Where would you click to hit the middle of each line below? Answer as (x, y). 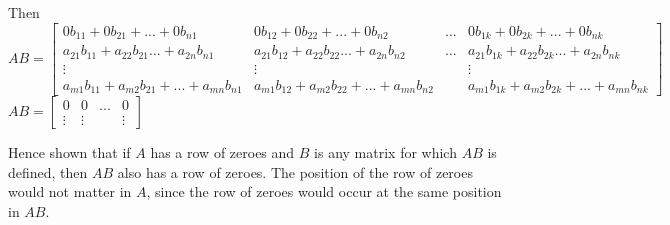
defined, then (48, 171)
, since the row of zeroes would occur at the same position (324, 191)
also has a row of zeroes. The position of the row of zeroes (295, 171)
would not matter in (70, 191)
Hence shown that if (69, 152)
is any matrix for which (385, 152)
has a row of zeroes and (222, 152)
